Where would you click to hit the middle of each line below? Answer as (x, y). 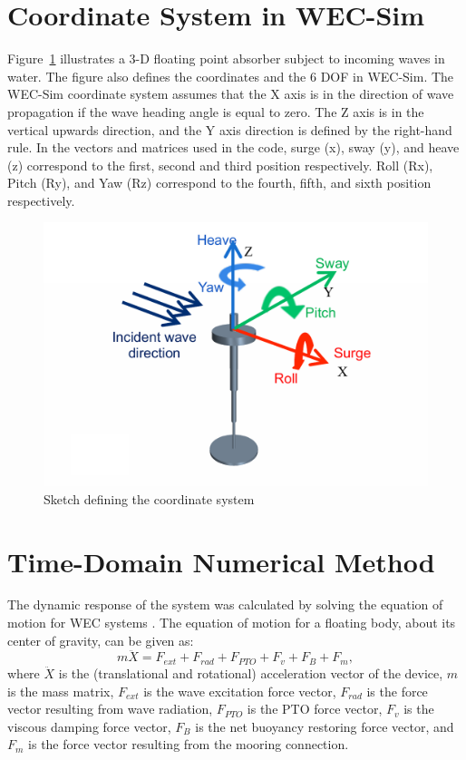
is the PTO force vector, (315, 709)
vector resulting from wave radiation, (110, 709)
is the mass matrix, (61, 691)
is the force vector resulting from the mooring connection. (189, 744)
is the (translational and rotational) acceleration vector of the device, (251, 672)
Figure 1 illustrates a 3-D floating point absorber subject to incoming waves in (226, 58)
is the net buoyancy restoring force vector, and (325, 726)
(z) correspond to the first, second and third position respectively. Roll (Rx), (220, 165)
